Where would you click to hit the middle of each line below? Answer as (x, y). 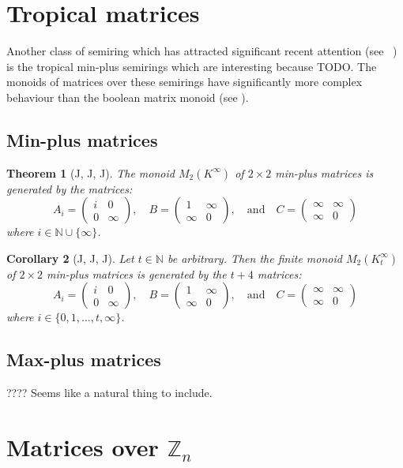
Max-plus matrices (84, 359)
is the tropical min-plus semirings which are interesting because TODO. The (192, 66)
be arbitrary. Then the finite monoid (254, 258)
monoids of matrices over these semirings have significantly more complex (185, 82)
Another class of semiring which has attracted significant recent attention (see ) (202, 51)
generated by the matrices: (70, 188)
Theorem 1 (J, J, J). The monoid (90, 172)
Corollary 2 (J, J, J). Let (70, 258)
